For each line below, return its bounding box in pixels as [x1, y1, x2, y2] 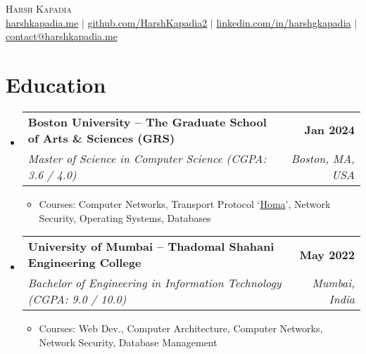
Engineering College [27, 254, 141, 271]
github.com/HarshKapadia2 [87, 15, 208, 29]
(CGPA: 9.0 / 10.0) [27, 291, 127, 308]
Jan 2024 [304, 122, 355, 138]
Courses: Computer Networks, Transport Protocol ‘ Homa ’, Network [39, 196, 331, 211]
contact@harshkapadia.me [6, 29, 118, 44]
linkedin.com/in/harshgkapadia [216, 15, 351, 29]
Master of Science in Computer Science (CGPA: [27, 150, 267, 166]
